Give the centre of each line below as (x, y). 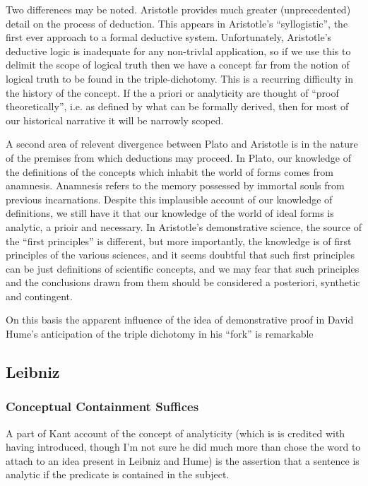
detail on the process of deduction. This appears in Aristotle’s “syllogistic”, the (177, 23)
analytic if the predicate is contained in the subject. (118, 474)
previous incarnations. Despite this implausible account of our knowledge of (169, 199)
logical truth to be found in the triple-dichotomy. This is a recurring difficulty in (179, 78)
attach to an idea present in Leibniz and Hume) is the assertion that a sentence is (183, 460)
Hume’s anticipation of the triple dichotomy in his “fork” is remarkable (160, 334)
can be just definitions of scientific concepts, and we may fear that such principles (183, 268)
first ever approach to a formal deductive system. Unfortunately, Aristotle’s (169, 37)
